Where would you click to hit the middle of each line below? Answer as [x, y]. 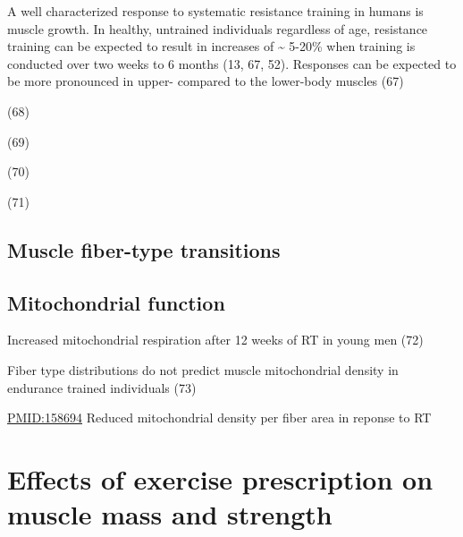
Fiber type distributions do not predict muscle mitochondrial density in [203, 369]
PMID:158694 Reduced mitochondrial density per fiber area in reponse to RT [219, 418]
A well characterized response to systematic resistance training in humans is [215, 11]
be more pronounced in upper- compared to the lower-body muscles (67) [206, 81]
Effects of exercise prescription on [220, 478]
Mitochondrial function [116, 302]
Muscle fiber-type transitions [144, 249]
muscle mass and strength [170, 514]
